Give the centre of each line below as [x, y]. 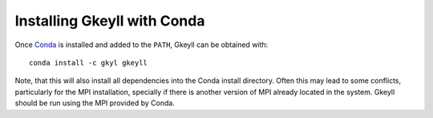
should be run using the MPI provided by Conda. [95, 103]
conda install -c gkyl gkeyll [89, 63]
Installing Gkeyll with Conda [110, 21]
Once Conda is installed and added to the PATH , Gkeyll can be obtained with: [142, 45]
